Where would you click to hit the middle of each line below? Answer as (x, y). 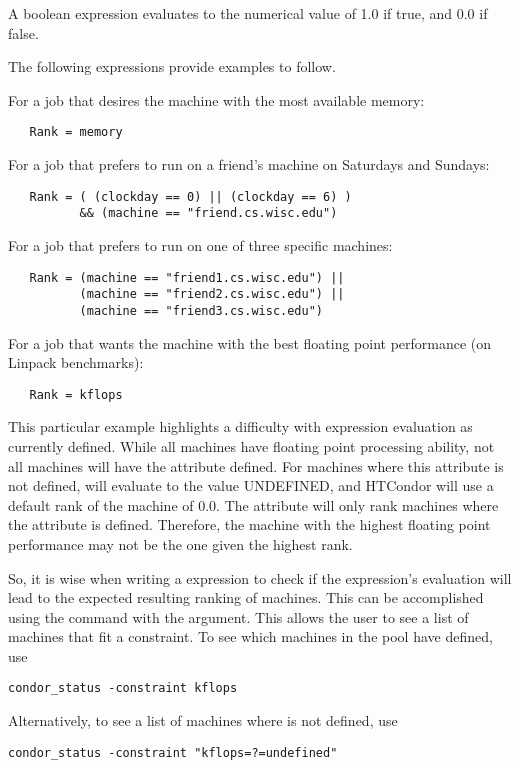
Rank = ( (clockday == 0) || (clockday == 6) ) (190, 196)
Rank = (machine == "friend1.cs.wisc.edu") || (187, 277)
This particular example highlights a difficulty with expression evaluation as (240, 426)
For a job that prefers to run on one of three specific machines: (200, 244)
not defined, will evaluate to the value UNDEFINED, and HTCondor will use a (251, 485)
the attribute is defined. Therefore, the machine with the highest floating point (249, 524)
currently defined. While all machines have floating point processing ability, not (251, 445)
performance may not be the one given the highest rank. (180, 543)
